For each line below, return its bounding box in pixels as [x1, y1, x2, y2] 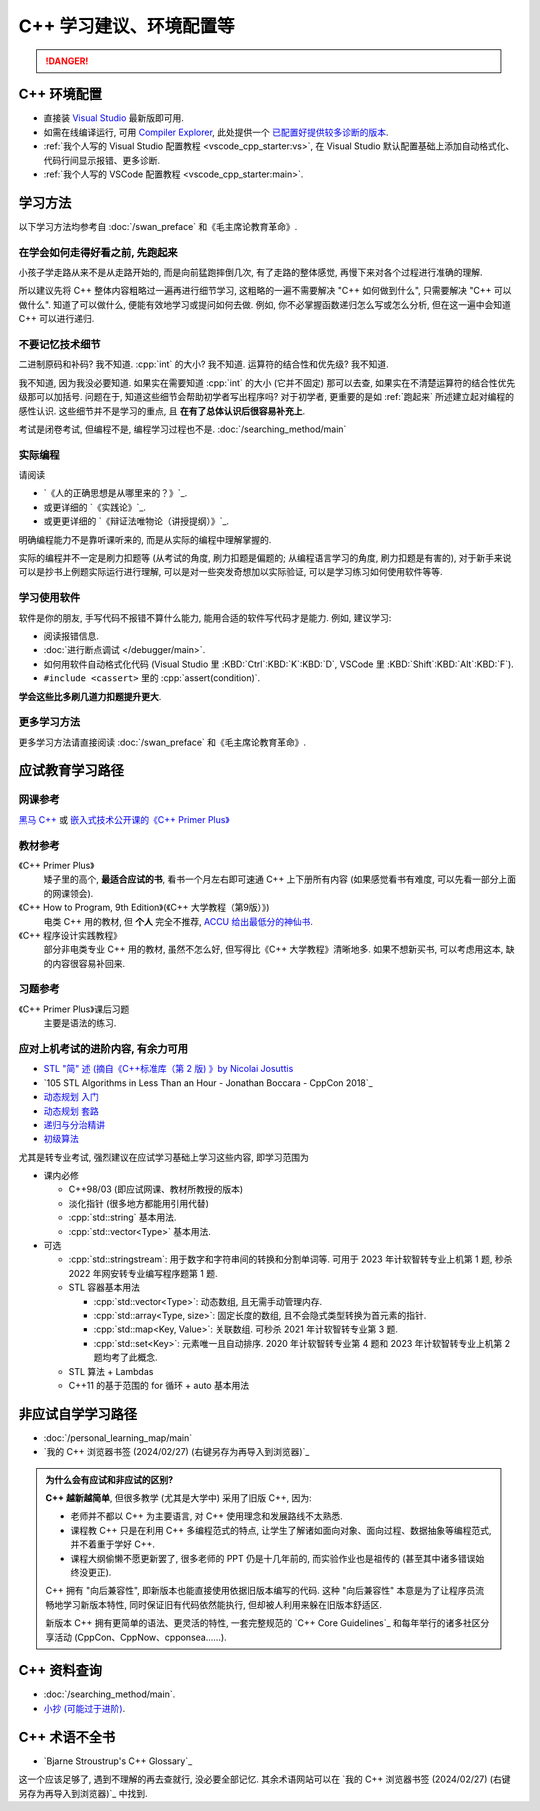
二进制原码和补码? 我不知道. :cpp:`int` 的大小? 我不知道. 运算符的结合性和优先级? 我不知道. [18, 358, 389, 370]
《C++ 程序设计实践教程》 [18, 929, 123, 941]
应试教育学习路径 [18, 762, 124, 779]
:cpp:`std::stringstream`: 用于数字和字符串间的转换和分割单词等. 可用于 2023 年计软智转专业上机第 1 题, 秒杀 [68, 1253, 513, 1265]
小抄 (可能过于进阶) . [43, 1702, 126, 1714]
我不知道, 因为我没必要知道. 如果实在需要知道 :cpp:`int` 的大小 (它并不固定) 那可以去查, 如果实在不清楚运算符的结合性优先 [18, 376, 516, 389]
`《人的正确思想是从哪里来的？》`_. [43, 487, 188, 499]
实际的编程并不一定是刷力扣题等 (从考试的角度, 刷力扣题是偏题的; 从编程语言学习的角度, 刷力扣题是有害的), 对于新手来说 [18, 552, 512, 564]
